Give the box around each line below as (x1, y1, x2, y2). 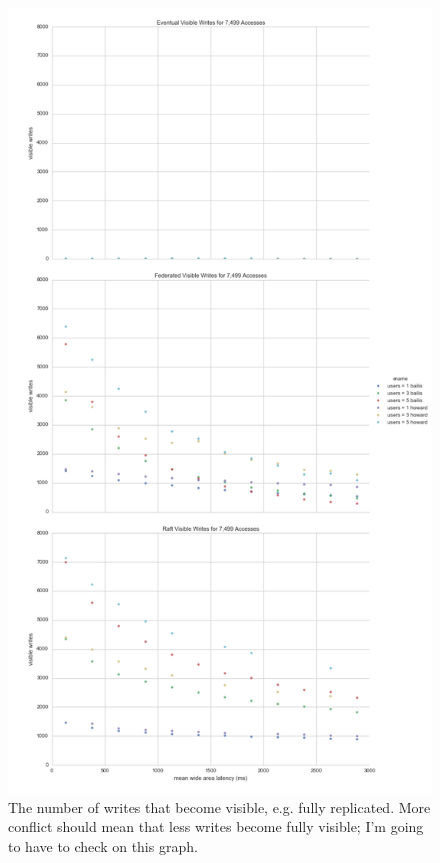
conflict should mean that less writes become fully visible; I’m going (8, 816, 424, 837)
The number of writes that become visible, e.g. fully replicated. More (8, 796, 431, 817)
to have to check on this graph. (8, 835, 198, 856)
